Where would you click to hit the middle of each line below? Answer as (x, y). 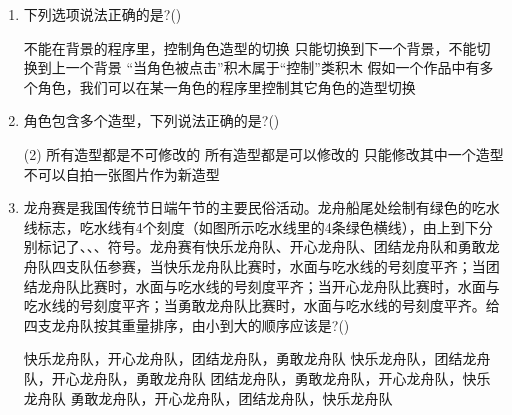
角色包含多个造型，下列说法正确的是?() (151, 120)
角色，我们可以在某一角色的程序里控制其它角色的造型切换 (226, 86)
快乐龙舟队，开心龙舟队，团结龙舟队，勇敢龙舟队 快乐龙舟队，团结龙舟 (257, 358)
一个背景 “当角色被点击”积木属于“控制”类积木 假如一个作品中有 (272, 67)
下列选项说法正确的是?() (102, 14)
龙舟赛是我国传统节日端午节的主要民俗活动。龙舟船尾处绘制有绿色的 (247, 207)
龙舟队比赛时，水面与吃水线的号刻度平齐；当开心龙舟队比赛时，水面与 (268, 285)
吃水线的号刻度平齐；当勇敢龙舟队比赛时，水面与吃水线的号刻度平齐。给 (261, 305)
